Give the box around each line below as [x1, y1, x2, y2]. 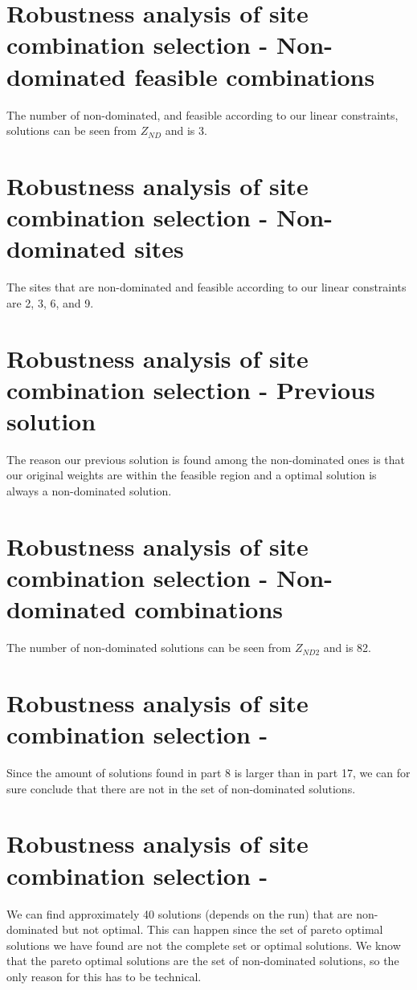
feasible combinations [134, 59, 375, 92]
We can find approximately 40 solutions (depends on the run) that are [6, 905, 353, 922]
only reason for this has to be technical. [6, 968, 202, 984]
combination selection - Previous [6, 373, 375, 405]
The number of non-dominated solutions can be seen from [6, 639, 292, 656]
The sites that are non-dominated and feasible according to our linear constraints [6, 279, 407, 295]
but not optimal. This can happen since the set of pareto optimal [62, 921, 383, 938]
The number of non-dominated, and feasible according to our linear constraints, [6, 106, 399, 123]
